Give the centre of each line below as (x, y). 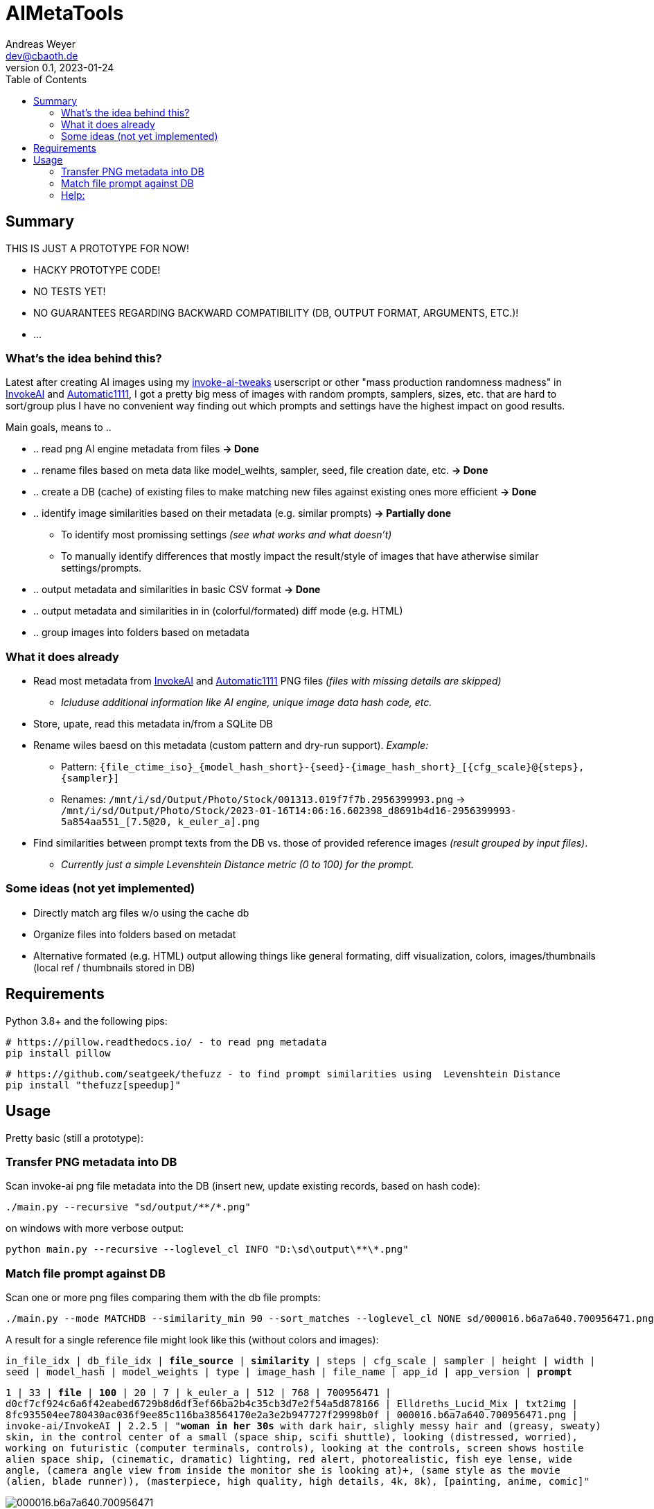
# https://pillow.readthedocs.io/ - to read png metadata (166, 1042)
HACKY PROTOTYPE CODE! (97, 270)
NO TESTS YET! (70, 291)
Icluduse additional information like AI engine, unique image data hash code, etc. (247, 703)
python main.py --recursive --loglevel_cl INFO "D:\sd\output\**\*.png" (207, 1250)
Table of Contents (46, 79)
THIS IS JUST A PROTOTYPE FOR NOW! (97, 248)
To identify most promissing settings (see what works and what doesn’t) (227, 535)
